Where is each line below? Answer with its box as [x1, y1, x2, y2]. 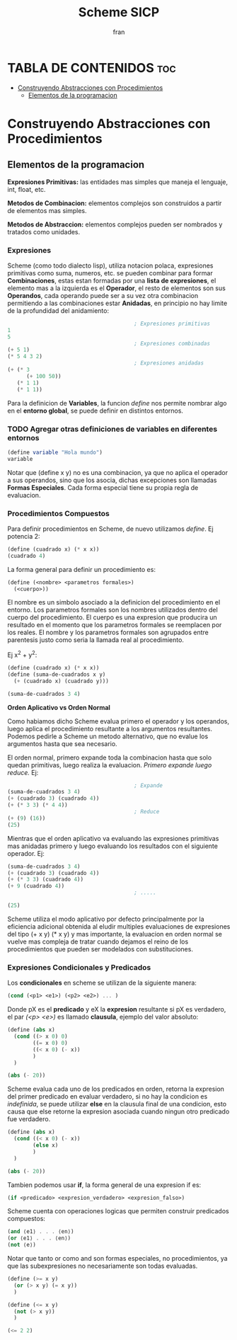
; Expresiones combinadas [134, 340, 211, 347]
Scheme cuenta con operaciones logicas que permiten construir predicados [7, 1207, 229, 1215]
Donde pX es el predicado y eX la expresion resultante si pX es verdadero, [7, 1005, 226, 1014]
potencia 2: [7, 532, 40, 540]
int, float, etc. [7, 185, 46, 193]
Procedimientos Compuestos [7, 508, 110, 518]
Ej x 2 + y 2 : [7, 649, 37, 659]
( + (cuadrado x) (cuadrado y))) [13, 677, 110, 685]
